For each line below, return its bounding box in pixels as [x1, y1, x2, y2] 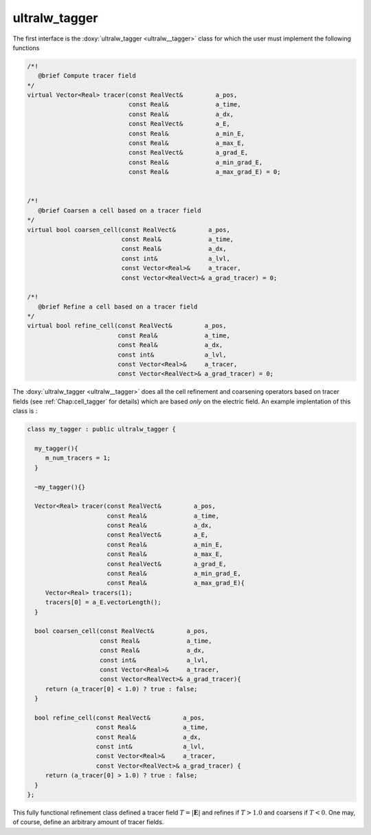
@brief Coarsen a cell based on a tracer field [38, 206, 202, 214]
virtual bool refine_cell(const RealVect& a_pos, [27, 322, 227, 330]
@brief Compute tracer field [38, 72, 137, 80]
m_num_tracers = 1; [45, 454, 111, 462]
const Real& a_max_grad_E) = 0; [128, 168, 281, 176]
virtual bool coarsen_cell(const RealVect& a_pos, [27, 225, 230, 234]
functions [12, 43, 40, 52]
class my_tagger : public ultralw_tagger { [27, 425, 177, 433]
